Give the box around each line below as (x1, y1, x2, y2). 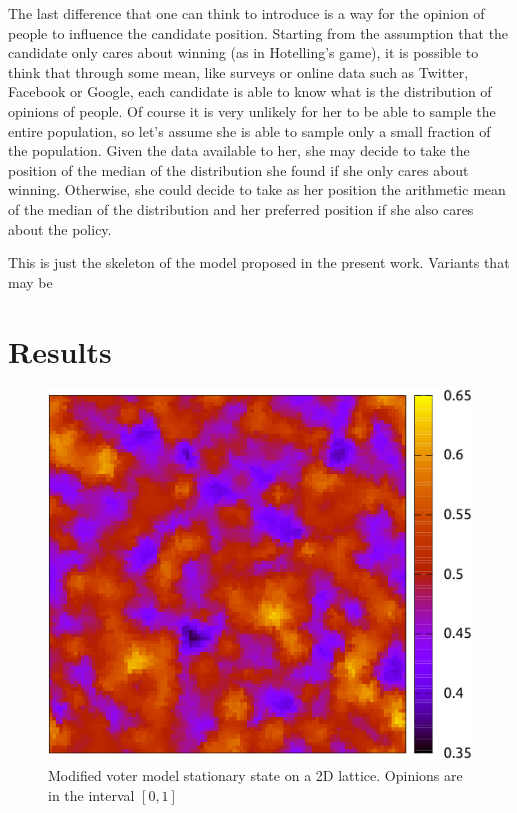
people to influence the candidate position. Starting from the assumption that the (8, 22, 509, 43)
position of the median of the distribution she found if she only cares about (8, 159, 469, 180)
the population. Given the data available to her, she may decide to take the (8, 140, 470, 161)
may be (8, 271, 53, 292)
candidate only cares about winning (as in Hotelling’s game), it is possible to (8, 42, 479, 63)
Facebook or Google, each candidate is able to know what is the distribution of (8, 81, 492, 102)
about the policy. (8, 218, 112, 239)
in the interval (48, 784, 135, 805)
